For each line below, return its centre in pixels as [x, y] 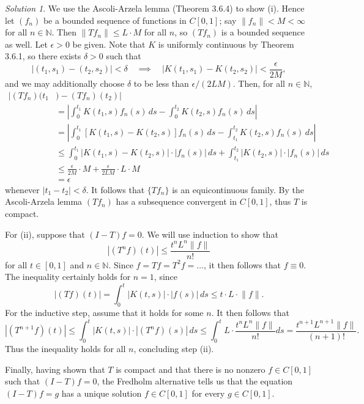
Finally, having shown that [55, 369]
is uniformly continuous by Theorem [226, 44]
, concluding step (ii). [174, 349]
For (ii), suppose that [45, 234]
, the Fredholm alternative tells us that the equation [195, 381]
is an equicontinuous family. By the [238, 189]
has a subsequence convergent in [176, 201]
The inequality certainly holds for [68, 277]
